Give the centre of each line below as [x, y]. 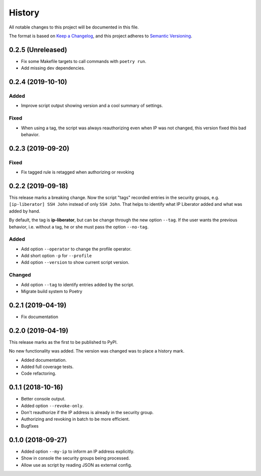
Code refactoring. [39, 373]
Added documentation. [44, 360]
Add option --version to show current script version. [75, 262]
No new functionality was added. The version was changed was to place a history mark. [97, 351]
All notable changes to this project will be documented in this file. [74, 27]
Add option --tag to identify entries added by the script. [78, 284]
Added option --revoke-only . [52, 406]
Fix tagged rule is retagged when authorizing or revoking [78, 172]
